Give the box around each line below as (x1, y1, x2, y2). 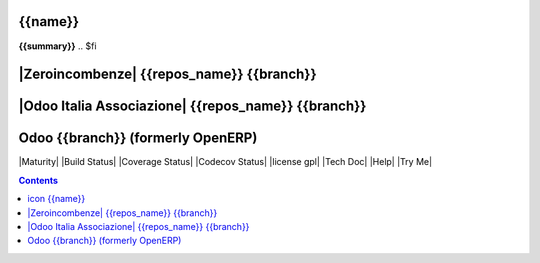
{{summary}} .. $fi (18, 40, 97, 52)
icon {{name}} (27, 193, 86, 205)
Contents (18, 174, 59, 186)
